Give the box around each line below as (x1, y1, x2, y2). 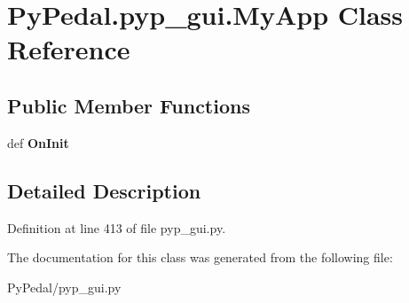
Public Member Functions (7, 91, 250, 119)
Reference (7, 31, 130, 67)
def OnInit (7, 133, 69, 151)
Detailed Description (7, 176, 201, 204)
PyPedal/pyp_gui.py (7, 277, 122, 296)
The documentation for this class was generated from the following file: (7, 248, 393, 267)
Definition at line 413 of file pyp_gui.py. (7, 218, 226, 237)
